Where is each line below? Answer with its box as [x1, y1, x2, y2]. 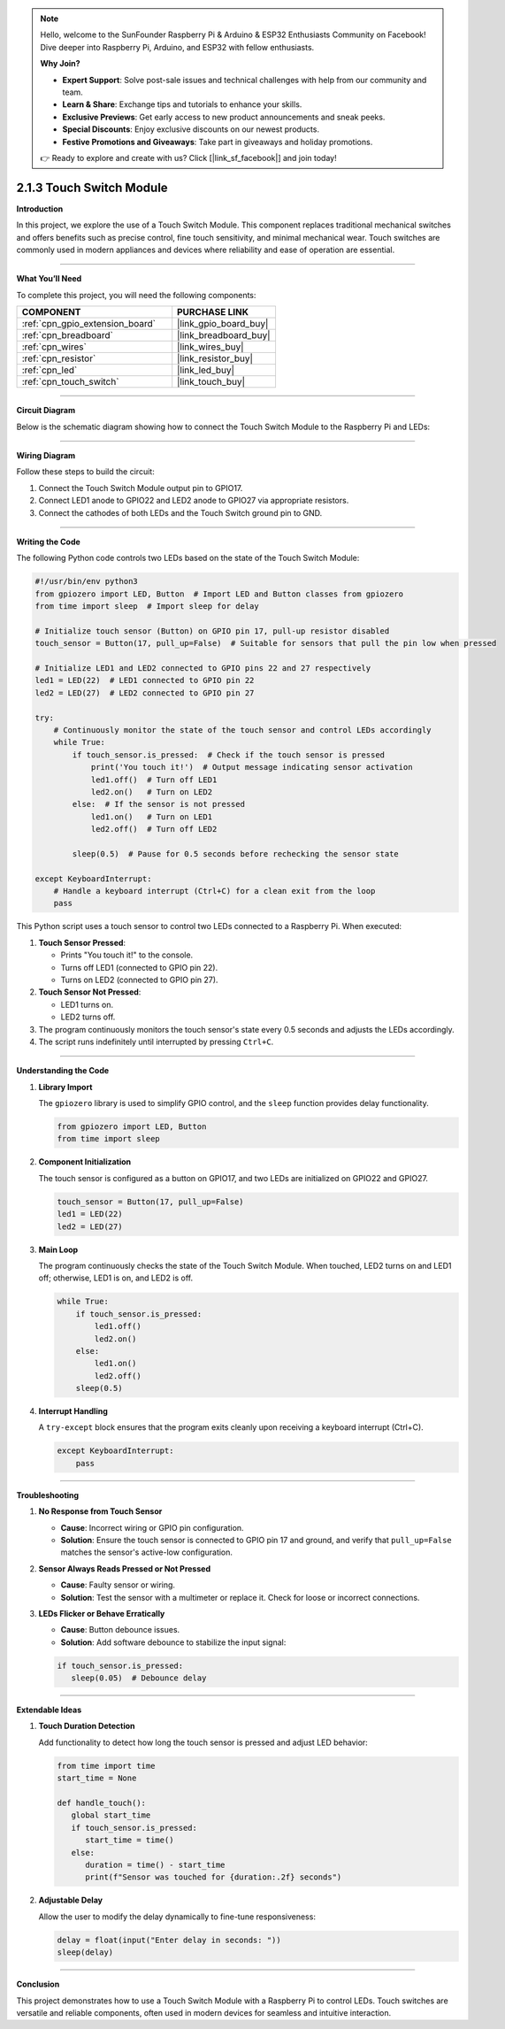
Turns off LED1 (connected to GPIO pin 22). [60, 962, 218, 972]
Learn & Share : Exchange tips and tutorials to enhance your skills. [62, 99, 302, 110]
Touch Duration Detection [38, 1721, 136, 1732]
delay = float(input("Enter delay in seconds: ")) [57, 1934, 282, 1945]
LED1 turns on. [60, 999, 114, 1010]
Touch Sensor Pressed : [38, 937, 126, 948]
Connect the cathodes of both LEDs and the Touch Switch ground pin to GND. [38, 507, 323, 518]
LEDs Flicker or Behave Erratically [38, 1608, 165, 1618]
